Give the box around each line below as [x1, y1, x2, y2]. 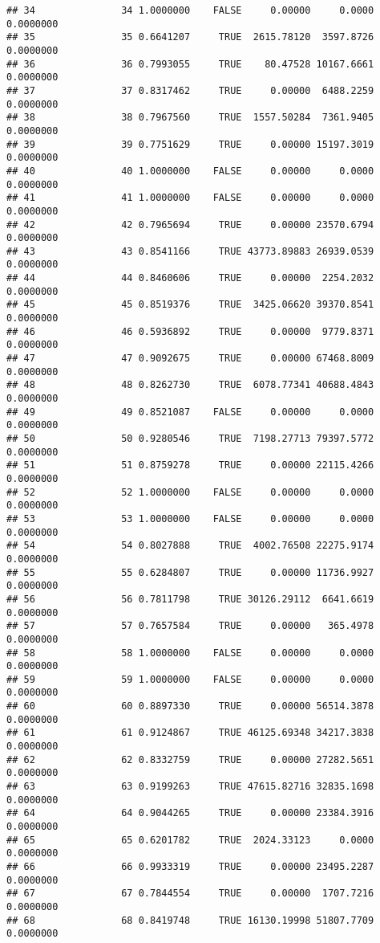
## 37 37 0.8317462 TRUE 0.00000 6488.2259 [6, 84, 374, 96]
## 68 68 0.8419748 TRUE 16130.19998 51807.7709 [6, 914, 374, 926]
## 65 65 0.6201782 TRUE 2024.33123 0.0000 [6, 834, 374, 846]
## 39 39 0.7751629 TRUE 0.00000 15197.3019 [6, 138, 374, 150]
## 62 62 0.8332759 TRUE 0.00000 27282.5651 [6, 753, 374, 765]
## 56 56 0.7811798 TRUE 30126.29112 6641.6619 [6, 593, 374, 605]
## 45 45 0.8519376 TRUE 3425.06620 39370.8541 [6, 299, 374, 311]
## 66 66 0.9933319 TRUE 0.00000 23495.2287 [6, 861, 374, 872]
